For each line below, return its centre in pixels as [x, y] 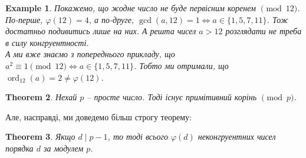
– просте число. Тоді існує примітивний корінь [172, 97]
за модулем [63, 148]
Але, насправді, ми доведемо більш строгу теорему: [98, 116]
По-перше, [24, 19]
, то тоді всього [138, 136]
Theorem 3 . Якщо [40, 136]
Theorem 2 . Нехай [41, 97]
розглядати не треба [264, 31]
